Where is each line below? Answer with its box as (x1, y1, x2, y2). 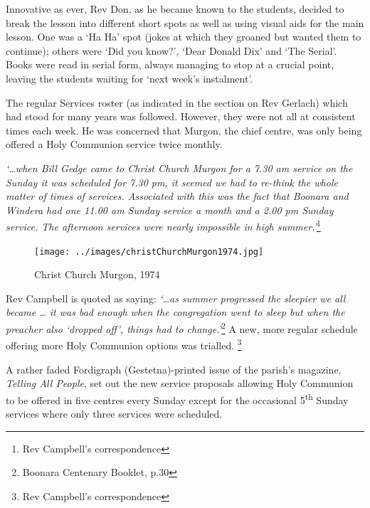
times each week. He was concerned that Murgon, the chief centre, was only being (6, 122, 362, 137)
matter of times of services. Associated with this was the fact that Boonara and (6, 189, 349, 203)
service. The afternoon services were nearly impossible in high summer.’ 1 (6, 217, 321, 233)
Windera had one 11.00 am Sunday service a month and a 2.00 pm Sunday (6, 202, 334, 217)
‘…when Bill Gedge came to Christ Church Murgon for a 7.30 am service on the (6, 160, 353, 175)
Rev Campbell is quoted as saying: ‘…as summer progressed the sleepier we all (6, 290, 346, 305)
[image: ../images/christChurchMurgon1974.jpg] (34, 246, 264, 257)
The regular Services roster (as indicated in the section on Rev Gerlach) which (6, 95, 348, 110)
